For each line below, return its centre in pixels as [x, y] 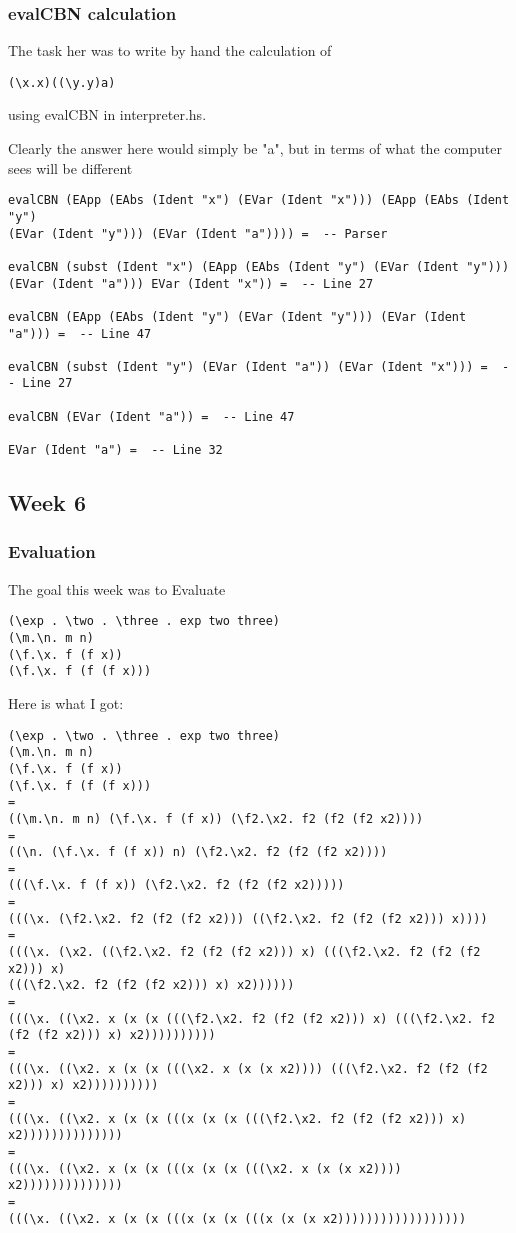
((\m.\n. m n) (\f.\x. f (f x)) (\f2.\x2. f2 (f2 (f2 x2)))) [216, 818]
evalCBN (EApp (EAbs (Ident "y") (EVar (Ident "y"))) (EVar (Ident [237, 316]
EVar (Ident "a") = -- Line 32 [115, 450]
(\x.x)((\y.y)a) [62, 82]
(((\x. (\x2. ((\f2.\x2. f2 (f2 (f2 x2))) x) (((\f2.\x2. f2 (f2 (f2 [244, 952]
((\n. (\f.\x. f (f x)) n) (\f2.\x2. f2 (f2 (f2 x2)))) [198, 852]
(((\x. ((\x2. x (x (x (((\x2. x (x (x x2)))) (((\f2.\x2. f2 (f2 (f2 [248, 1068]
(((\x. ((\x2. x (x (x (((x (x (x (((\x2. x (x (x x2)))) [205, 1168]
